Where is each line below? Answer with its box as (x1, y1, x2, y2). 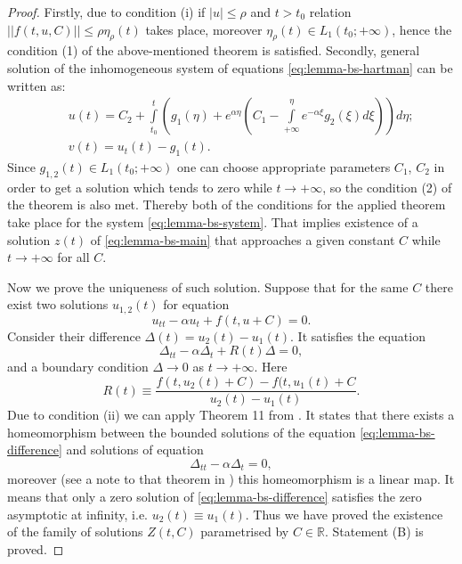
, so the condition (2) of (322, 177, 452, 196)
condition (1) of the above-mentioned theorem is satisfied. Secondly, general (7, 41, 420, 60)
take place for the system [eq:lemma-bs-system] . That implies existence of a (7, 213, 418, 232)
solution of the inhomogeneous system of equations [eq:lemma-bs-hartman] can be (7, 58, 453, 77)
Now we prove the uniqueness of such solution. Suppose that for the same (7, 277, 409, 296)
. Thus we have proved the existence (245, 504, 443, 523)
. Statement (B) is (324, 522, 424, 541)
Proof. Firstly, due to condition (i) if (7, 3, 206, 20)
